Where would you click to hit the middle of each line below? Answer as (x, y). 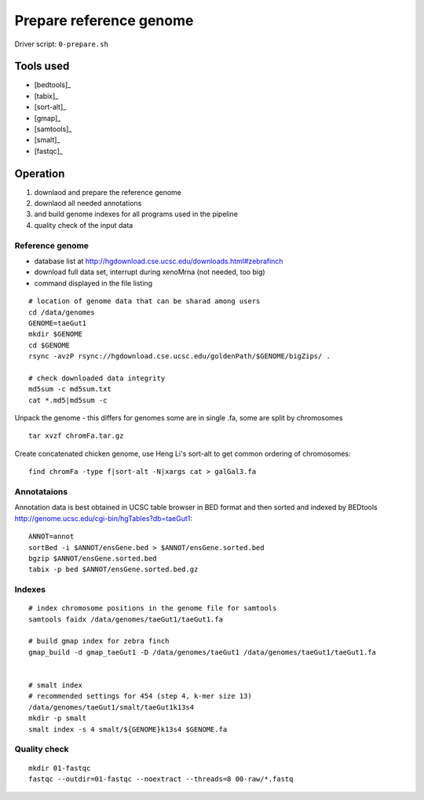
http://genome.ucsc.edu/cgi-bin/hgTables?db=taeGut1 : (103, 518)
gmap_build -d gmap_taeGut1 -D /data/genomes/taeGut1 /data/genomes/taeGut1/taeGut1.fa (203, 652)
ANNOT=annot (51, 537)
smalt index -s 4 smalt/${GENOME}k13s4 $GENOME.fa (128, 729)
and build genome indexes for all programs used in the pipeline (136, 214)
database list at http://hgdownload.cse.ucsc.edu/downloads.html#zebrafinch (159, 261)
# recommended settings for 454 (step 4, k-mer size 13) (141, 696)
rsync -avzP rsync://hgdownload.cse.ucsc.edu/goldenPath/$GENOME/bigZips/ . (180, 356)
